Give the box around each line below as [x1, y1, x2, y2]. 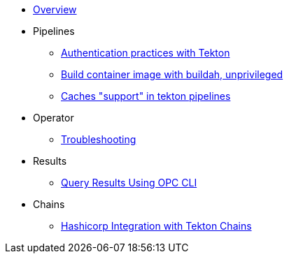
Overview [33, 3, 77, 15]
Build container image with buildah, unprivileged [61, 68, 283, 80]
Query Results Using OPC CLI [61, 177, 197, 188]
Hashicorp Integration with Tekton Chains [61, 220, 252, 232]
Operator [33, 112, 74, 124]
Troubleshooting [61, 133, 136, 145]
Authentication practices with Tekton [61, 47, 230, 59]
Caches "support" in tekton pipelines [61, 90, 231, 102]
